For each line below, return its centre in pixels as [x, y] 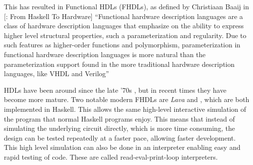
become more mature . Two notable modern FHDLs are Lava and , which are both [127, 99]
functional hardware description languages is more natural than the [105, 54]
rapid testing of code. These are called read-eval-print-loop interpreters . [111, 156]
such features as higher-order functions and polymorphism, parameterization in [122, 45]
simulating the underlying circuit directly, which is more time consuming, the [119, 128]
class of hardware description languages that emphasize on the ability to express [124, 26]
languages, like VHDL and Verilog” [57, 73]
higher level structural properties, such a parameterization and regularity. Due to [125, 35]
